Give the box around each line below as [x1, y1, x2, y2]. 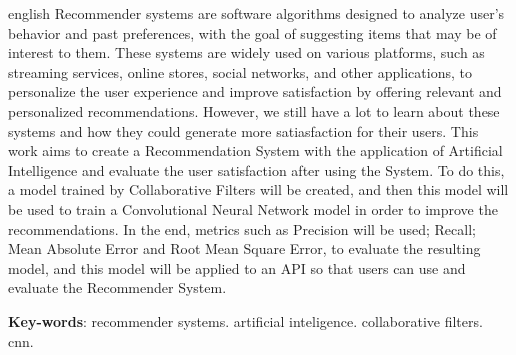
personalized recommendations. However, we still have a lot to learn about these [8, 100, 500, 121]
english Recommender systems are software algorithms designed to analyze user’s [8, 3, 505, 23]
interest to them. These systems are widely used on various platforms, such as [8, 42, 485, 63]
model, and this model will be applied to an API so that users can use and [8, 257, 466, 278]
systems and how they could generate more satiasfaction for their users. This [8, 120, 479, 141]
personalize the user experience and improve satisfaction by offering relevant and [8, 81, 502, 102]
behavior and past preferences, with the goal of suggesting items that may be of [8, 22, 497, 43]
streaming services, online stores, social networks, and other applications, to [8, 61, 472, 82]
